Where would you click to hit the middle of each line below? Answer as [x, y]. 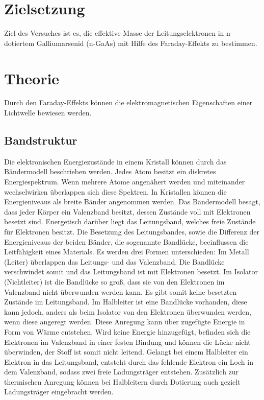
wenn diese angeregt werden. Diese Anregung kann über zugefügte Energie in [125, 322]
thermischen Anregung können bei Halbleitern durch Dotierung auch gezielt [122, 381]
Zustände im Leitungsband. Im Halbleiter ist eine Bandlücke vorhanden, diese [126, 302]
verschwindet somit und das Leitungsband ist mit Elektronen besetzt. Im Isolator [131, 272]
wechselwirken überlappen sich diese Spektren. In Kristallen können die [115, 191]
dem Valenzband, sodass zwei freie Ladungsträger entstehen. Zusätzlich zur [122, 372]
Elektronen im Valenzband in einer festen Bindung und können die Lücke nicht [127, 342]
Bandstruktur [41, 140]
